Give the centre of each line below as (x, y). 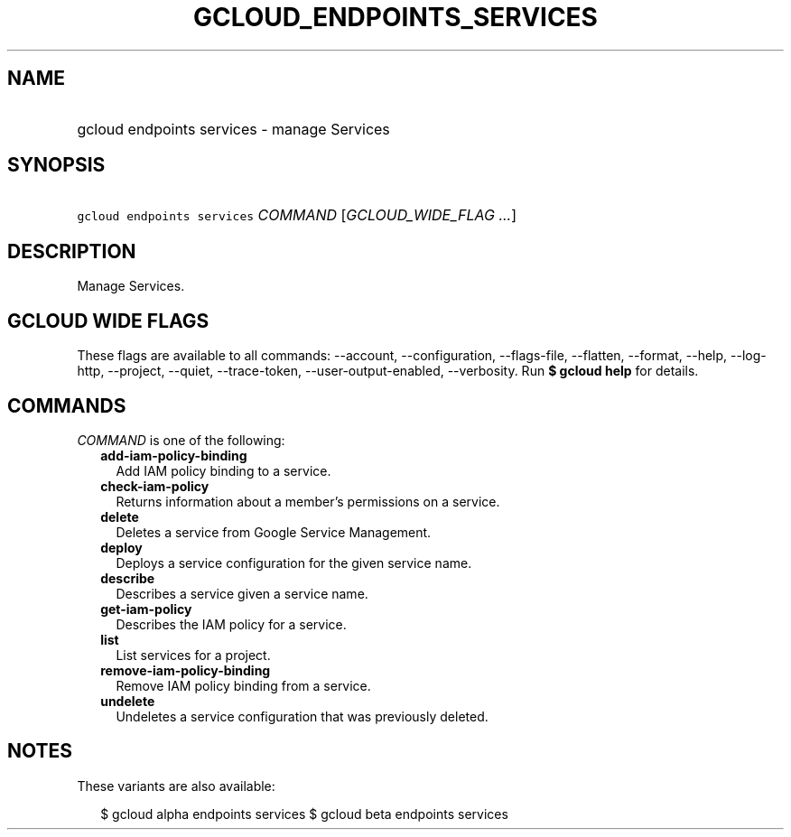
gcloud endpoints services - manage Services (233, 129)
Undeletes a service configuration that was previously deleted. (302, 716)
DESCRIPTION (72, 251)
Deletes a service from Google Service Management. (274, 532)
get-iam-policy (146, 609)
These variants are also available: (176, 786)
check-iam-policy (155, 486)
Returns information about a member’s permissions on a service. (308, 501)
